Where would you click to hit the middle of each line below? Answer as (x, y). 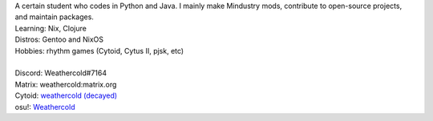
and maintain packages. (54, 17)
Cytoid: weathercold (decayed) (66, 95)
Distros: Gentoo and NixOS (59, 39)
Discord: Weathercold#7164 (61, 73)
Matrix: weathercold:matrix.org (66, 84)
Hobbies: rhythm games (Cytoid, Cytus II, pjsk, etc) (99, 50)
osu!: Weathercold (45, 107)
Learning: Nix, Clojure (51, 28)
